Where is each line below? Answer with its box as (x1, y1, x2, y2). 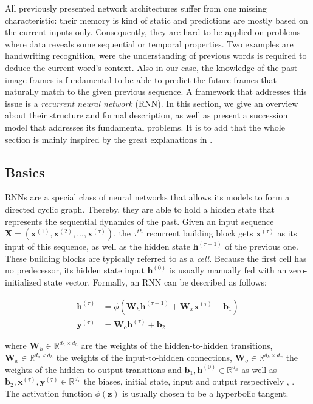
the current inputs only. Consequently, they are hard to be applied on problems (5, 26, 301, 38)
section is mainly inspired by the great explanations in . (5, 132, 213, 145)
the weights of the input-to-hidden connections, (56, 351, 232, 364)
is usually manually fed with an (169, 264, 287, 276)
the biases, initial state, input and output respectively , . (83, 375, 295, 388)
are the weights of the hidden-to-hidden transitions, (81, 339, 273, 352)
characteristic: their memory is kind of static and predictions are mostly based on (5, 13, 308, 26)
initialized (5, 275, 41, 288)
